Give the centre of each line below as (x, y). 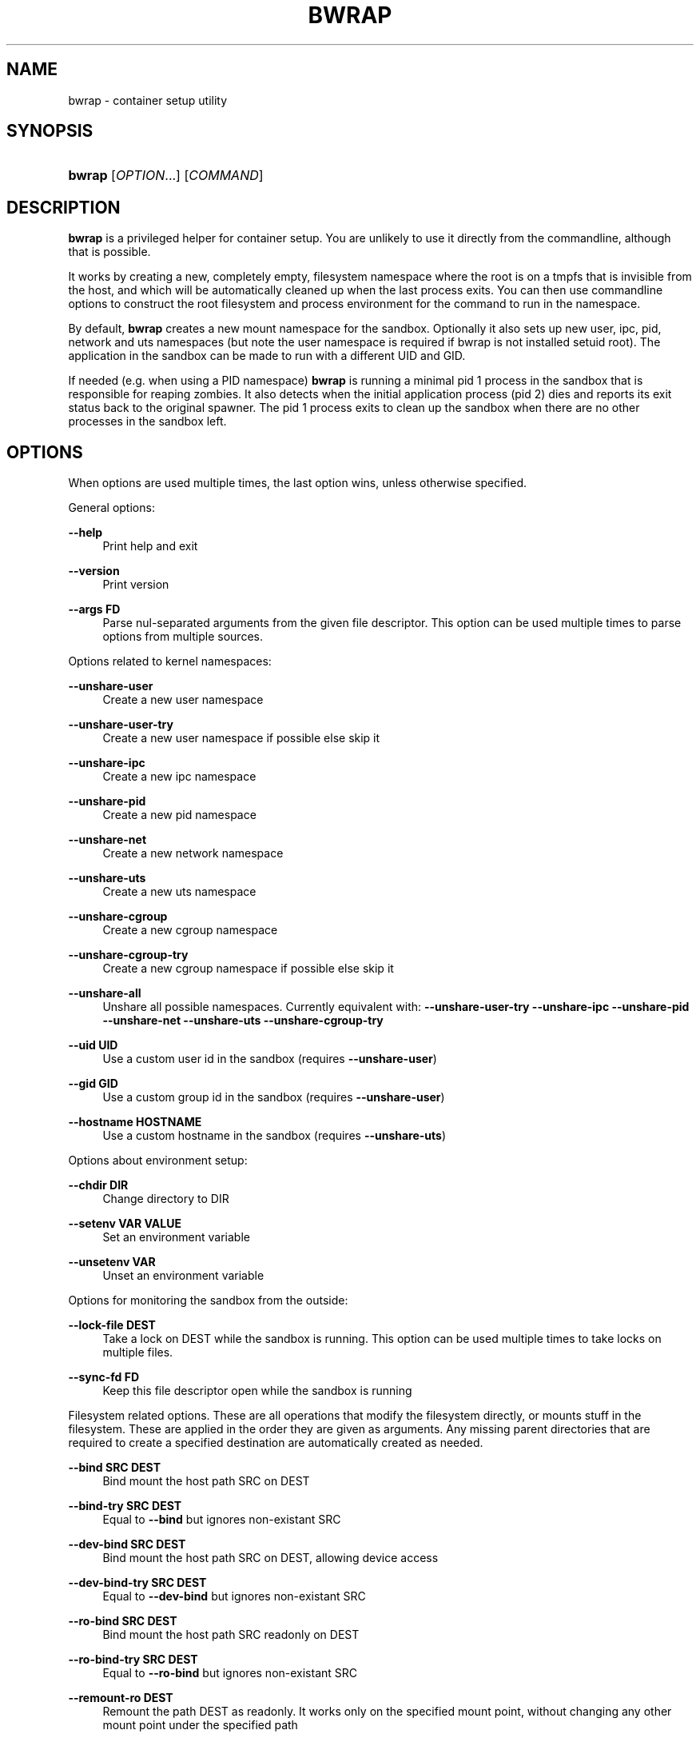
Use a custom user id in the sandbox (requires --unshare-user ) (270, 1059)
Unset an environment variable (183, 1276)
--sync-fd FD (103, 1377)
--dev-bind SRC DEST (127, 1544)
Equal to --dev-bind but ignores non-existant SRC (234, 1596)
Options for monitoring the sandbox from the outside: (208, 1301)
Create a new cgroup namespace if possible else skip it (248, 969)
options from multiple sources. (183, 637)
